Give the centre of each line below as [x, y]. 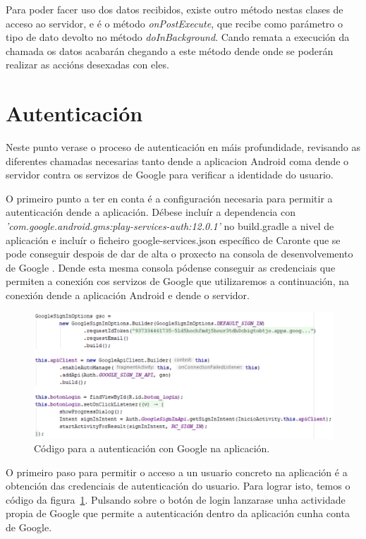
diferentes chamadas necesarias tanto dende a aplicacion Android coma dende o [177, 161]
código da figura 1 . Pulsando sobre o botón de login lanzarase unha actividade [176, 499]
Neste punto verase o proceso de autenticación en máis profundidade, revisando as [183, 147]
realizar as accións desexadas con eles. [87, 65]
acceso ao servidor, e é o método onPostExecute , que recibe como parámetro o [174, 23]
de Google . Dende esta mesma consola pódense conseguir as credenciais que [171, 267]
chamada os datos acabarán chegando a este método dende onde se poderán [170, 50]
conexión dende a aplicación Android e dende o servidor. [128, 295]
